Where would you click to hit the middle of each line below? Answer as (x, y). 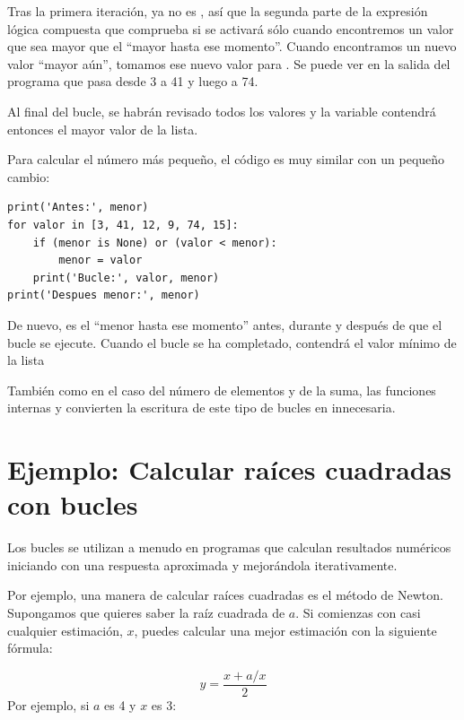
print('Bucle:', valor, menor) (126, 278)
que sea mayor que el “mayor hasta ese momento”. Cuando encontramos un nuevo (232, 46)
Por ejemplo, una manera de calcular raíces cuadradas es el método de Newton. (225, 595)
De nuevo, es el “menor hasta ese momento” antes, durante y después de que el (225, 324)
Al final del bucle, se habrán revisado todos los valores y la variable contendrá (222, 111)
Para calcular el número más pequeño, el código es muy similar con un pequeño (226, 159)
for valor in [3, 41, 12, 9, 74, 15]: (123, 225)
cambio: (29, 176)
